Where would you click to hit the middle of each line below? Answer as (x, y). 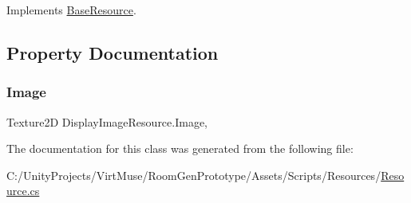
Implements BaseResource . (71, 10)
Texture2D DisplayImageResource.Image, (107, 121)
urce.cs (23, 191)
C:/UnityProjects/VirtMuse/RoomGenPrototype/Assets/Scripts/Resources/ (194, 175)
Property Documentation (113, 52)
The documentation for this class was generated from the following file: (180, 148)
